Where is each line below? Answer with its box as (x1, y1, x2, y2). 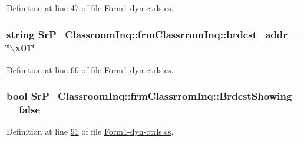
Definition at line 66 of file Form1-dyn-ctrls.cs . (6, 63, 174, 76)
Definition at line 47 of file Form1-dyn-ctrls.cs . (6, 2, 174, 14)
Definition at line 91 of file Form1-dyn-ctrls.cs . (6, 125, 174, 137)
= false (6, 102, 41, 117)
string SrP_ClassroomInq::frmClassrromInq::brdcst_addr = (6, 27, 300, 41)
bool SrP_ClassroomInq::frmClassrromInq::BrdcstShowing (6, 88, 292, 103)
